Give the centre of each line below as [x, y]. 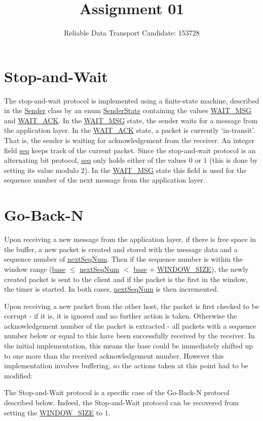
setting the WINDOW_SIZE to [53, 412]
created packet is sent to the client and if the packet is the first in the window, [126, 279]
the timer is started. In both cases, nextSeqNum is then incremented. [111, 289]
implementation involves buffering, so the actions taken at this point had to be [126, 365]
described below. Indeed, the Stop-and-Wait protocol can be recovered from [122, 402]
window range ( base [35, 269]
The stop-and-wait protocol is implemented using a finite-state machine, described [132, 100]
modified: [18, 375]
